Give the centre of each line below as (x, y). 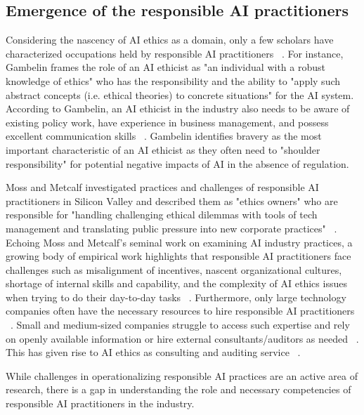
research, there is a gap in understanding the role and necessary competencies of (178, 389)
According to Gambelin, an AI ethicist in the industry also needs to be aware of (178, 108)
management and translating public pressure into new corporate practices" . (171, 228)
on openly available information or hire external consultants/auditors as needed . (182, 338)
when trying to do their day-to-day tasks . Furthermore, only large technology (176, 297)
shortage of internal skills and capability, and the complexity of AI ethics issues (176, 283)
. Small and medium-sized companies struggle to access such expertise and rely (180, 325)
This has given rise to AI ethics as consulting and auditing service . (153, 352)
